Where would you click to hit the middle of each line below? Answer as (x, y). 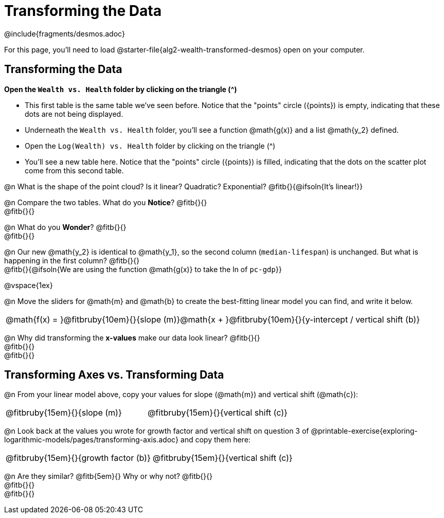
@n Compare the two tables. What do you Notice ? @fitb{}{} (106, 202)
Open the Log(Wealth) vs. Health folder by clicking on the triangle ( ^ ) (150, 146)
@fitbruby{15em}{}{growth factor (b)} (78, 458)
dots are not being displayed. (74, 114)
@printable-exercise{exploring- (364, 431)
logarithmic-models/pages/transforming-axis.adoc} (91, 440)
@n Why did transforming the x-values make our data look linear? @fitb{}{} (132, 337)
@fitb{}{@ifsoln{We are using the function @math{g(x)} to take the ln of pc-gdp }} (143, 269)
